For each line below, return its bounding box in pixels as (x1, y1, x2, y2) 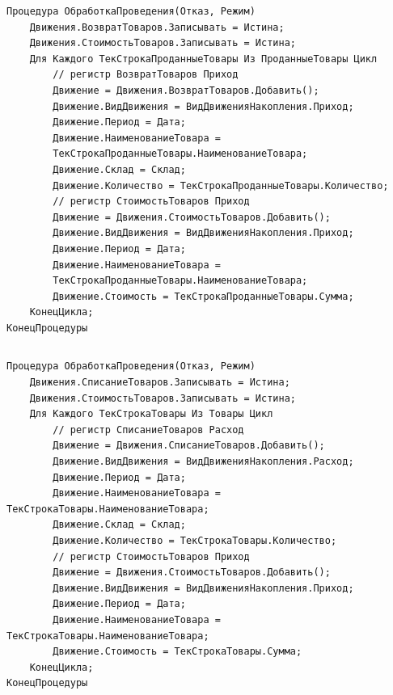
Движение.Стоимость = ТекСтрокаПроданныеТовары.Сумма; (53, 290, 354, 302)
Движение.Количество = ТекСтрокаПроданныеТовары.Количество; (53, 179, 389, 192)
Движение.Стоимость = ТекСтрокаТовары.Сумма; (53, 646, 302, 658)
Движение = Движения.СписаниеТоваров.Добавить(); (53, 440, 325, 452)
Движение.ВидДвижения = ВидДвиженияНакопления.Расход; (53, 456, 354, 468)
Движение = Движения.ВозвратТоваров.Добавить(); (53, 84, 319, 96)
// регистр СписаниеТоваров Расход (53, 423, 244, 436)
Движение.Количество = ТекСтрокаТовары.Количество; (53, 535, 337, 546)
